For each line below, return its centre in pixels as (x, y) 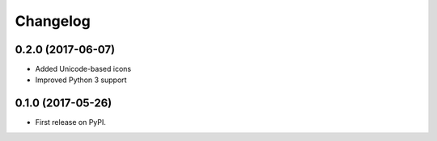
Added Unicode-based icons (83, 69)
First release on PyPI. (71, 122)
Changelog (53, 21)
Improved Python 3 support (81, 80)
